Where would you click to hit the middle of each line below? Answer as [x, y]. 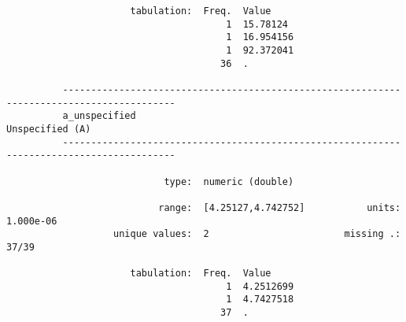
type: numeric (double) [229, 181]
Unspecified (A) [49, 129]
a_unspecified [99, 116]
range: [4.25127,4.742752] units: [280, 207]
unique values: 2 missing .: [257, 234]
